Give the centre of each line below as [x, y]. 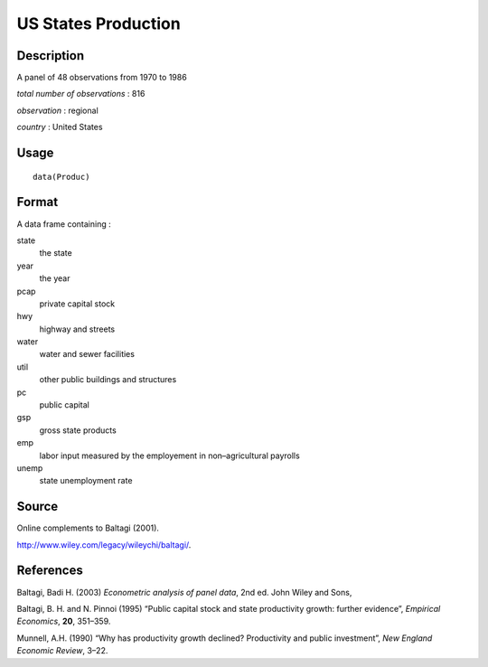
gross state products [78, 430]
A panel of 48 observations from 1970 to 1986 [102, 78]
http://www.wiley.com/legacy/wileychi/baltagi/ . [104, 545]
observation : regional [57, 110]
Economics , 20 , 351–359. [64, 621]
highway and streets [77, 329]
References [50, 571]
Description [51, 56]
